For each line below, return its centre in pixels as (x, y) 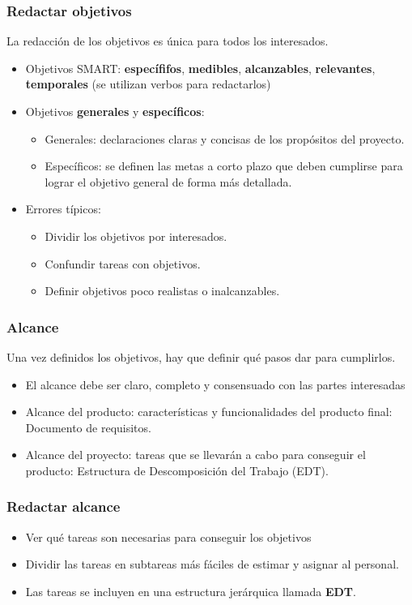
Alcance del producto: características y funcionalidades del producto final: (209, 412)
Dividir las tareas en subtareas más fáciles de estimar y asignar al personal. (212, 564)
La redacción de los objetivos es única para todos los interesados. (168, 41)
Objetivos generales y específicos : (115, 111)
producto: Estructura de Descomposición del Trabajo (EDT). (177, 470)
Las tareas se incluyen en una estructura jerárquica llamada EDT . (191, 591)
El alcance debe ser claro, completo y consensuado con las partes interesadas (215, 384)
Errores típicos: (63, 209)
